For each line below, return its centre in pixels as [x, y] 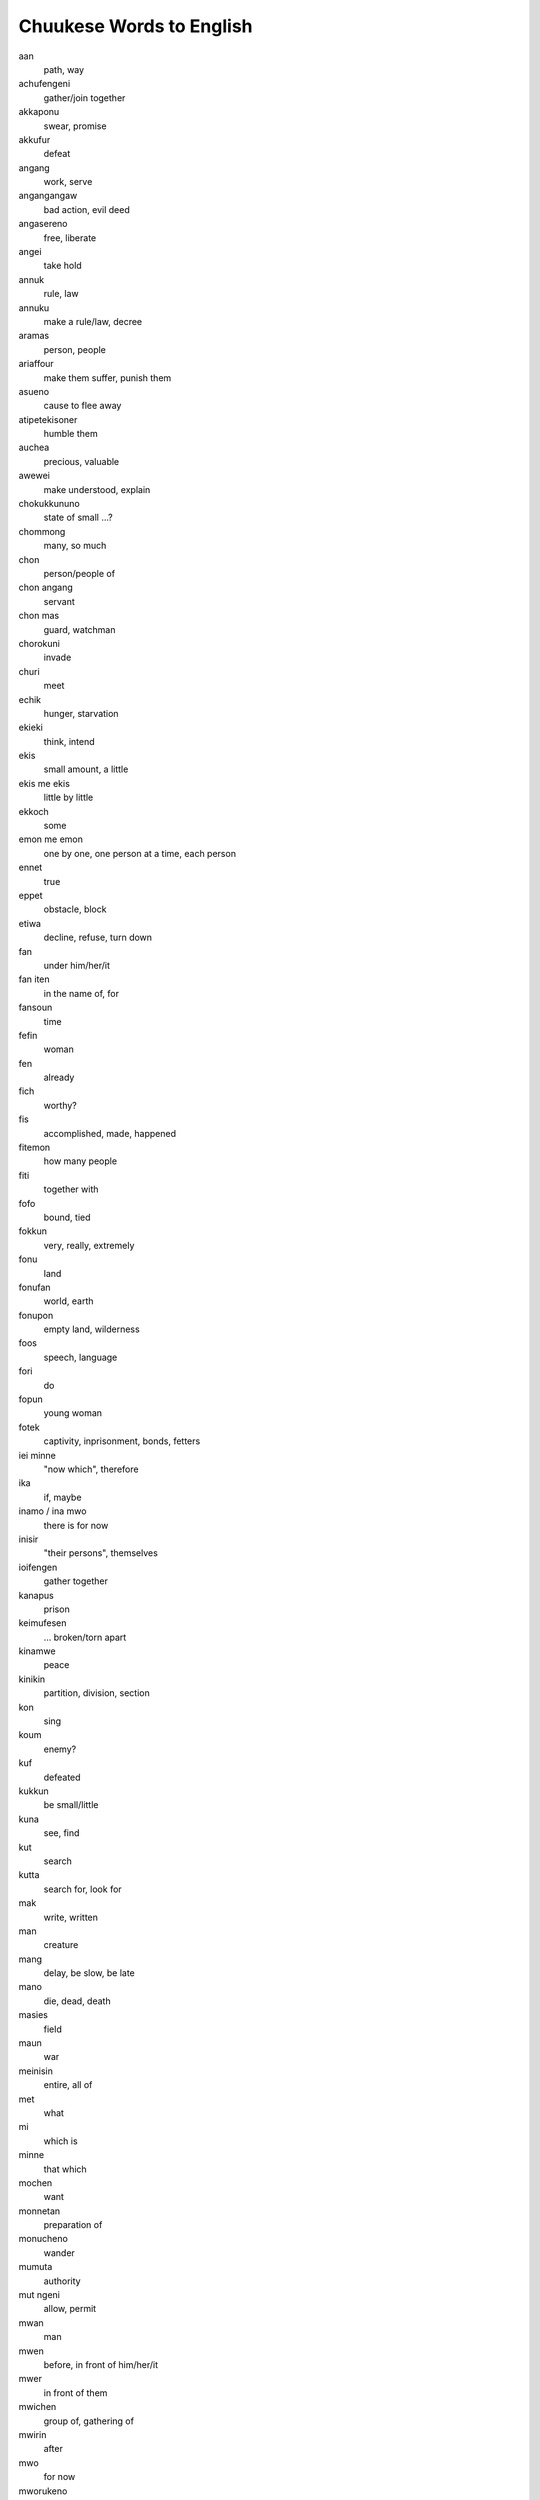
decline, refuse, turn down [98, 937]
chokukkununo [49, 504]
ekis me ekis [44, 783]
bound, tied [67, 1217]
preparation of [73, 2225]
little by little [68, 797]
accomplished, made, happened [110, 1133]
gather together [76, 1581]
